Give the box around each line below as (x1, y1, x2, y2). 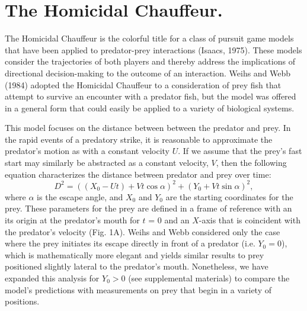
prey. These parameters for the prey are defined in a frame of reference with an (5, 202, 292, 214)
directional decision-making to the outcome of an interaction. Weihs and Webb (5, 66, 291, 79)
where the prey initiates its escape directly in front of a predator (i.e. (5, 237, 255, 249)
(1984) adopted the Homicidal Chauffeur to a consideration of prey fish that (5, 78, 282, 91)
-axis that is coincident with (199, 213, 300, 226)
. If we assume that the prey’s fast (178, 145, 302, 157)
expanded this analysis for (5, 271, 100, 284)
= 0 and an (148, 213, 190, 226)
